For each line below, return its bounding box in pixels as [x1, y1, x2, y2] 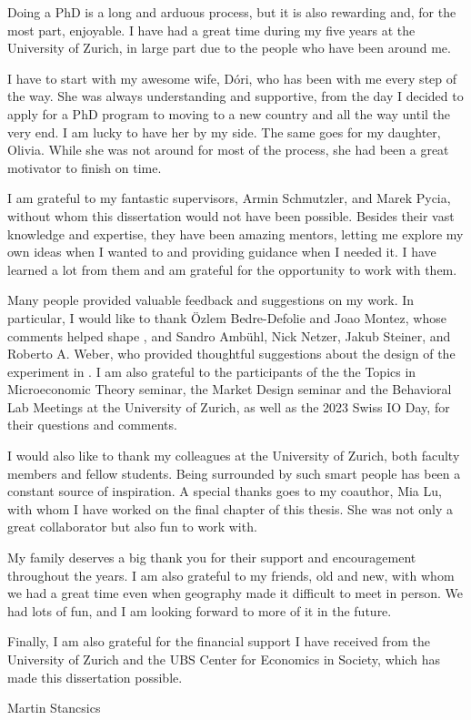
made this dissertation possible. [7, 667, 183, 686]
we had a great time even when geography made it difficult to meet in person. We [7, 583, 464, 603]
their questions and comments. [7, 415, 177, 434]
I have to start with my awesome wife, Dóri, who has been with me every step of [7, 68, 457, 87]
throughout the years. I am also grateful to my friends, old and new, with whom [7, 565, 455, 584]
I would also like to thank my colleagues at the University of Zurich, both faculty [7, 446, 460, 465]
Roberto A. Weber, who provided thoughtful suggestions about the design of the [7, 344, 456, 363]
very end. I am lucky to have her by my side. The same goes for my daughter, [7, 122, 441, 141]
